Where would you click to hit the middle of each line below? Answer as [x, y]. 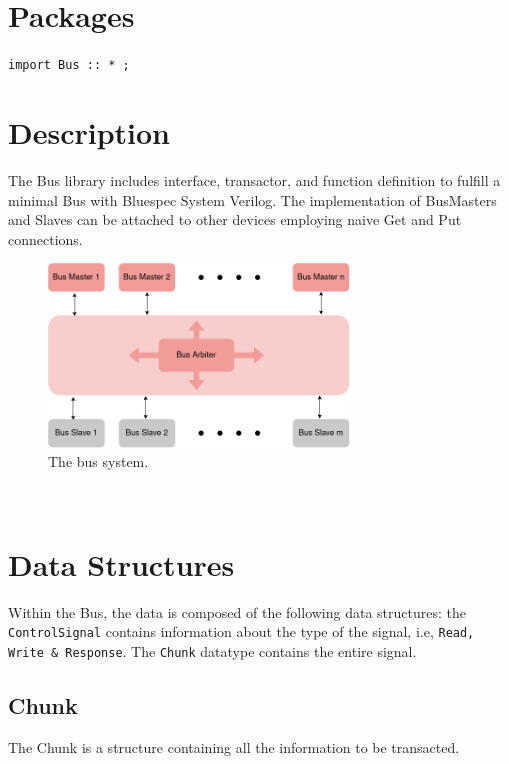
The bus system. [98, 461]
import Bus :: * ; [69, 65]
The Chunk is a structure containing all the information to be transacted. [234, 746]
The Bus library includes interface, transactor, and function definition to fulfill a [254, 179]
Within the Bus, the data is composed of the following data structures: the [237, 611]
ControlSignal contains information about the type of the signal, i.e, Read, [241, 631]
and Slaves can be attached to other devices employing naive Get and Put [235, 219]
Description [89, 131]
